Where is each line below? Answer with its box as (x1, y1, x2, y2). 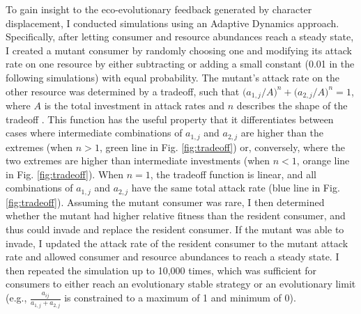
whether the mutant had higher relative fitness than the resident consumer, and (6, 208, 346, 223)
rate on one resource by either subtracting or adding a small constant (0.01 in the (6, 56, 355, 71)
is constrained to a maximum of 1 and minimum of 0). (64, 290, 296, 305)
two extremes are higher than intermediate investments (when (6, 153, 270, 168)
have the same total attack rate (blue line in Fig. (131, 180, 340, 195)
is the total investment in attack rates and (44, 98, 225, 113)
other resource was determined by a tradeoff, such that (6, 84, 240, 98)
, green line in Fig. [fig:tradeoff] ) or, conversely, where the (99, 139, 345, 154)
